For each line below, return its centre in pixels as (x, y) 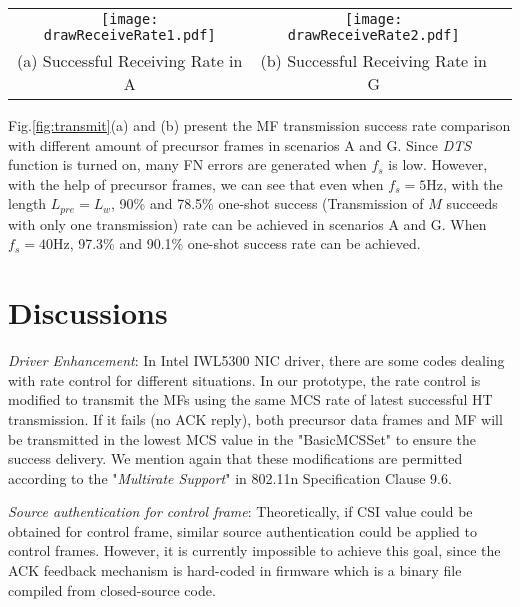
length (27, 203)
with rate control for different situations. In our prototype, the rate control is (244, 379)
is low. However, (438, 164)
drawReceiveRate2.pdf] (373, 35)
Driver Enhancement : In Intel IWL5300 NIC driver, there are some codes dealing (256, 360)
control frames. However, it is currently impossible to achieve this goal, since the (254, 550)
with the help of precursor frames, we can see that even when (196, 183)
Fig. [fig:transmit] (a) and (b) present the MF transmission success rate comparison (259, 125)
